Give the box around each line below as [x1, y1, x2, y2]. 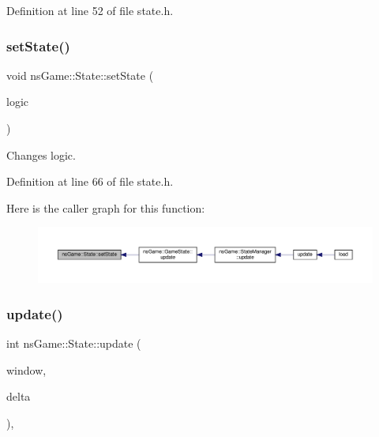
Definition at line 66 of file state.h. [6, 173, 174, 190]
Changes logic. [6, 146, 76, 163]
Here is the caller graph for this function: [6, 199, 205, 216]
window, [6, 361, 47, 378]
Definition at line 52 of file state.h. [6, 2, 174, 18]
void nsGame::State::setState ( [6, 66, 154, 83]
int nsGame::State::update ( [6, 334, 141, 351]
